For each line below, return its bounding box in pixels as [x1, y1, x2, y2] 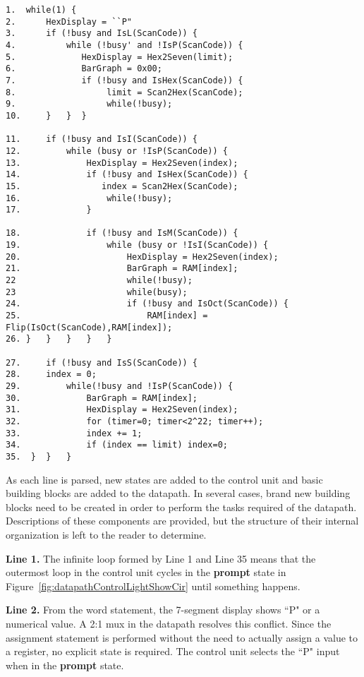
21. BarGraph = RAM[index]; [6, 263, 238, 274]
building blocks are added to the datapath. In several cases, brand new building [6, 486, 351, 501]
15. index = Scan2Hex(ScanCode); [6, 181, 238, 191]
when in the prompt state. [6, 657, 124, 672]
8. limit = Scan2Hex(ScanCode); [6, 87, 243, 97]
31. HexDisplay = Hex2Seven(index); [6, 405, 238, 415]
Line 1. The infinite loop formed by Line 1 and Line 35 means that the [6, 551, 316, 565]
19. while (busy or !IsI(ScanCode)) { [6, 240, 269, 251]
